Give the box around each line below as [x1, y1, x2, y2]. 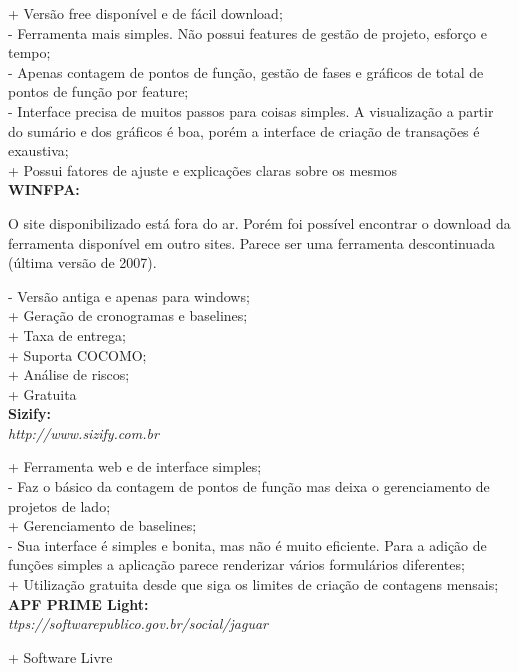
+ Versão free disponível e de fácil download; [8, 3, 283, 23]
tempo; [8, 42, 51, 63]
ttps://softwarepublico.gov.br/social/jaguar [8, 613, 268, 634]
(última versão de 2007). [8, 252, 157, 273]
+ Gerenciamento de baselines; [8, 515, 197, 536]
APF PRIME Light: [8, 593, 149, 614]
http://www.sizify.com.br [8, 422, 159, 443]
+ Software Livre [8, 646, 113, 667]
